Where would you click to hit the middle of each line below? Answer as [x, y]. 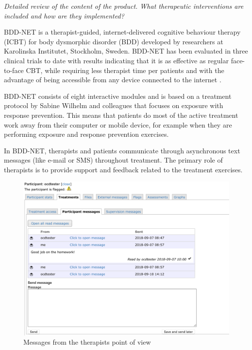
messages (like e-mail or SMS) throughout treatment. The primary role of [113, 160]
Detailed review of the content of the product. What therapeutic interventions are [124, 6]
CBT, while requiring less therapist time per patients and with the [125, 70]
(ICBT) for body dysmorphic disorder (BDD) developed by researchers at [114, 41]
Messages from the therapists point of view [87, 342]
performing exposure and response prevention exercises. [86, 134]
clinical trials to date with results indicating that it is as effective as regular [116, 60]
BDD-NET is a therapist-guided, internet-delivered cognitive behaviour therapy [122, 32]
